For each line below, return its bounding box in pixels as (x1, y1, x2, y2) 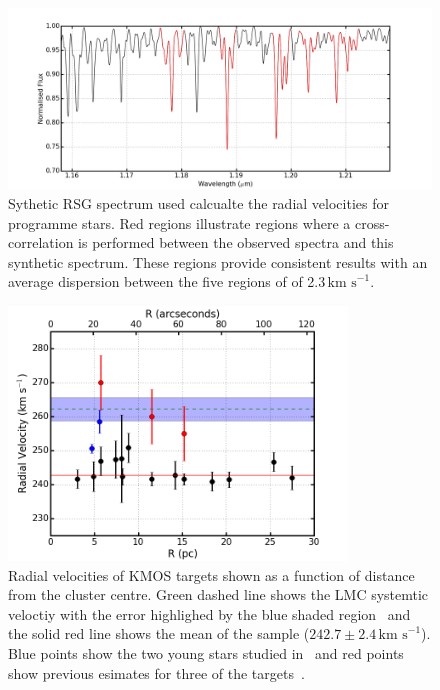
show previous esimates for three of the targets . (8, 662, 305, 683)
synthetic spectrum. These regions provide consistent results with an (8, 251, 428, 272)
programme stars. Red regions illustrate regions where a (8, 212, 351, 233)
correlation (8, 232, 74, 253)
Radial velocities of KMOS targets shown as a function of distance (8, 564, 415, 585)
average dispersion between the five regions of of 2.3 (8, 271, 326, 292)
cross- (354, 212, 390, 233)
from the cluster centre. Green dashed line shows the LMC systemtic (8, 584, 429, 605)
